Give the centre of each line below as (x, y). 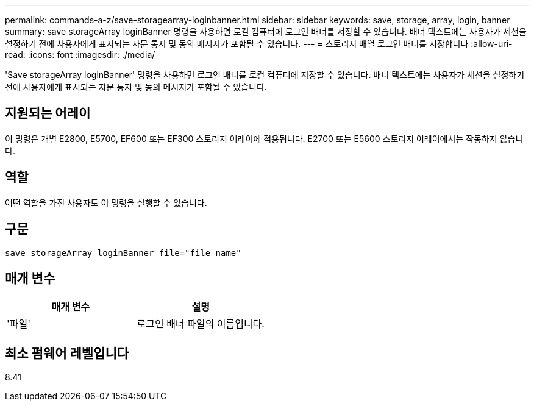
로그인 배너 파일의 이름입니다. (201, 324)
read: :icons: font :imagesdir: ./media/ (80, 55)
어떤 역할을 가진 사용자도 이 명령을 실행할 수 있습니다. (106, 202)
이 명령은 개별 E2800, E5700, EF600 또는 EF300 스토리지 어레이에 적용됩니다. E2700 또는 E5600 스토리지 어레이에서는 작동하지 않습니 (264, 138)
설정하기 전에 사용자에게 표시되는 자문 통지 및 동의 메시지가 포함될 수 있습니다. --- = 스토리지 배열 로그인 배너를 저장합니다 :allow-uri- (259, 44)
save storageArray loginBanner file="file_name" (123, 253)
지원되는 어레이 (48, 113)
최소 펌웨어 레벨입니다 (67, 353)
